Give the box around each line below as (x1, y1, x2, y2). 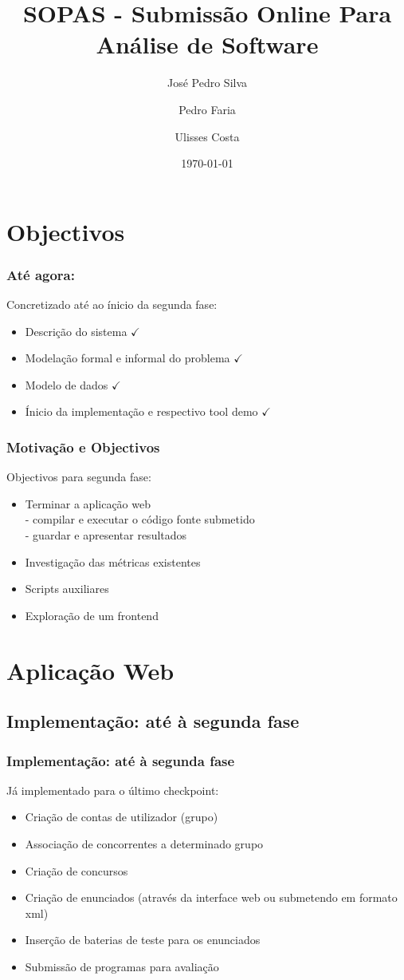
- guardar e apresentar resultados (25, 527, 187, 543)
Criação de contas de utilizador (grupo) (25, 808, 218, 825)
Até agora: (6, 264, 75, 284)
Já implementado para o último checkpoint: (6, 781, 219, 798)
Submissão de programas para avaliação (25, 958, 219, 974)
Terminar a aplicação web (25, 495, 151, 512)
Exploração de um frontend (25, 607, 159, 623)
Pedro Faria (178, 101, 236, 117)
